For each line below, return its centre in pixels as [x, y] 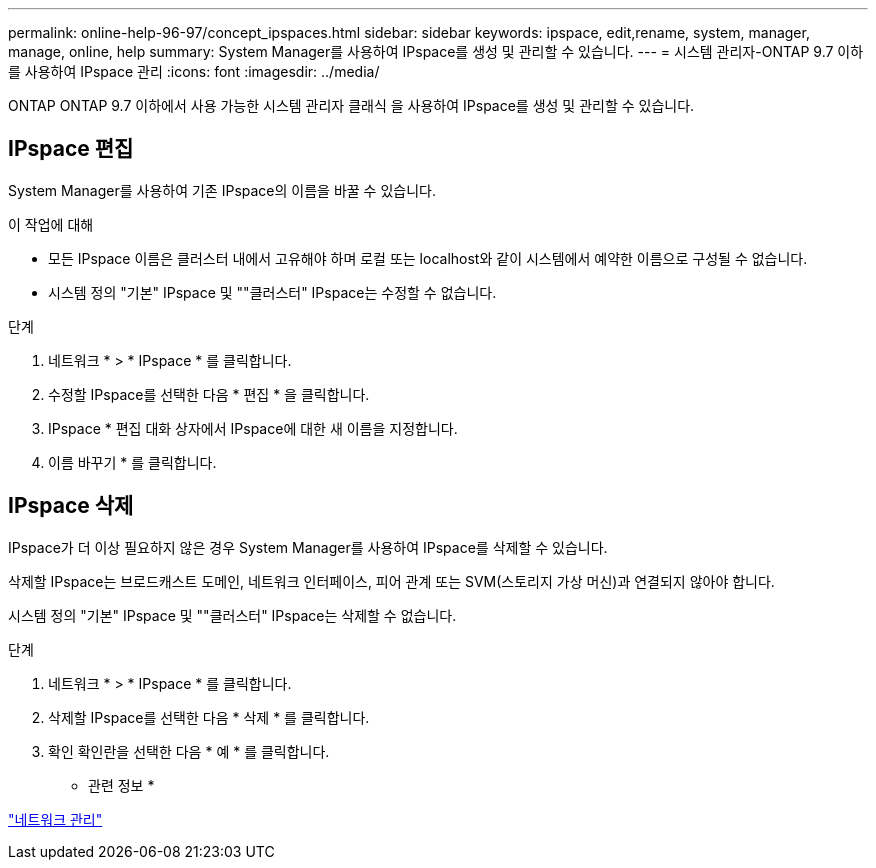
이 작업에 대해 [51, 224]
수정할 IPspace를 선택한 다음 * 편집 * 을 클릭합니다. [209, 394]
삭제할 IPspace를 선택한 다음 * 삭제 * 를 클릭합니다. [209, 717]
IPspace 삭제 [71, 506]
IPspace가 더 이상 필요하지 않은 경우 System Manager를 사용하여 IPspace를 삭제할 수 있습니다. [308, 547]
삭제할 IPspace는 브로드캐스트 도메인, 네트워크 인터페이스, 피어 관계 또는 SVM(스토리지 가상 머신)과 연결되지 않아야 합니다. [391, 581]
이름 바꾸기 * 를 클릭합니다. [132, 462]
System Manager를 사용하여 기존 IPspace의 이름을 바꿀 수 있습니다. [222, 190]
